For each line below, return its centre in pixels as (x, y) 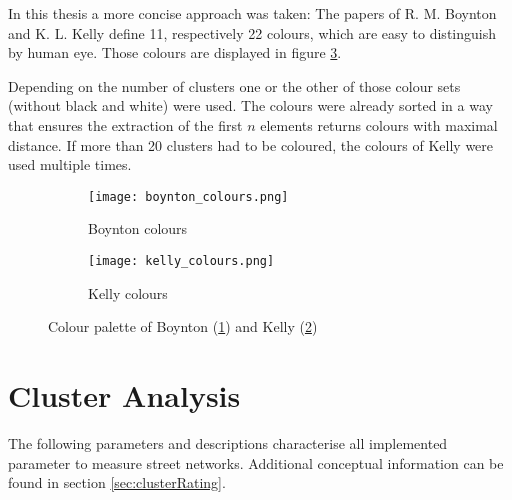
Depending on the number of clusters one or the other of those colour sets (234, 85)
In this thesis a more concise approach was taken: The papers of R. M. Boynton (252, 13)
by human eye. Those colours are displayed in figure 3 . (175, 52)
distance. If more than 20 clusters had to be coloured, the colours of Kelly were (251, 144)
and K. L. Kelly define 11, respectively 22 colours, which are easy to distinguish (252, 32)
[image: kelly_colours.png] (181, 261)
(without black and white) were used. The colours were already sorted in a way (250, 105)
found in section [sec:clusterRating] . (117, 482)
